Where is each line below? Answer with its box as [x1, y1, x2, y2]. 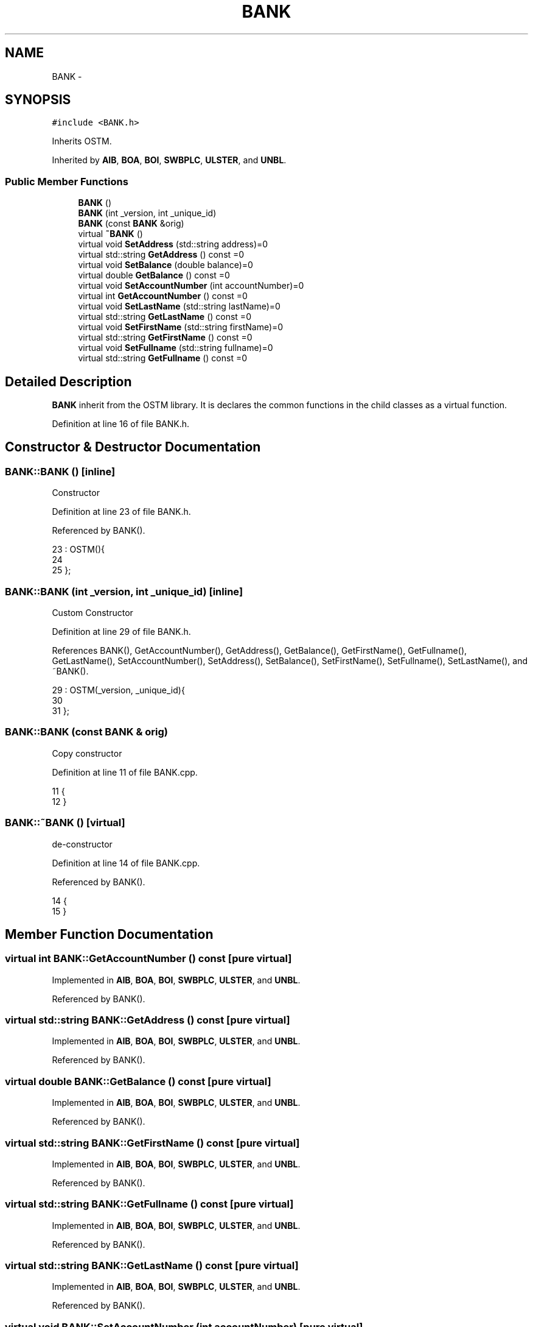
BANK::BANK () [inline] [5, 465, 116, 478]
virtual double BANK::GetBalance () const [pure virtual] [5, 1075, 271, 1088]
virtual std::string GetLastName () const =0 [78, 311, 251, 322]
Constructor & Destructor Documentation [5, 439, 261, 455]
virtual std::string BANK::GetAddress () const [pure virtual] [5, 1014, 290, 1027]
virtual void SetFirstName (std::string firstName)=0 [78, 322, 284, 333]
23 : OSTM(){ [52, 544, 105, 555]
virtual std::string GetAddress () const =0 [78, 249, 245, 260]
